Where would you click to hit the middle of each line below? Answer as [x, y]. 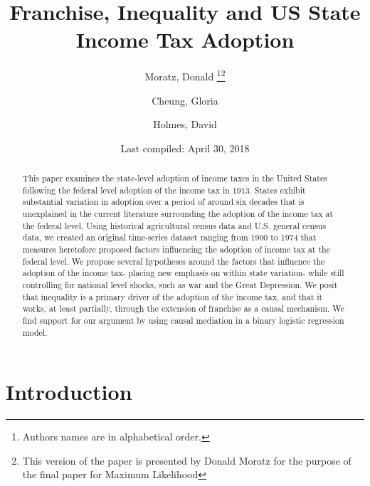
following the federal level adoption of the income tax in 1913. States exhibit [164, 190]
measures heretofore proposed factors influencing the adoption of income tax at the [176, 249]
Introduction [69, 392]
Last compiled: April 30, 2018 [185, 148]
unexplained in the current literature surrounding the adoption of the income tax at [178, 214]
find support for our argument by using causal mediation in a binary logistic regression [183, 321]
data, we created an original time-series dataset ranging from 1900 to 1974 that [169, 237]
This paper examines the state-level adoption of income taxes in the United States [175, 178]
